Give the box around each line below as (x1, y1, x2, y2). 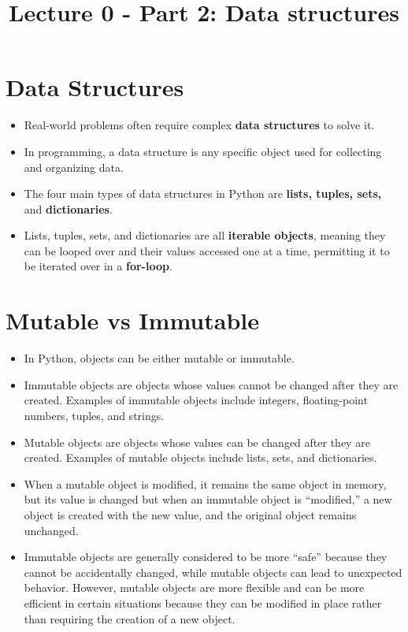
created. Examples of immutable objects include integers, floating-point (24, 392, 368, 408)
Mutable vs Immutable (6, 304, 259, 336)
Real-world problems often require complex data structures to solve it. (24, 117, 375, 133)
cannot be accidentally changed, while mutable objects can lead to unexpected (24, 563, 402, 580)
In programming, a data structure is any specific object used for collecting (24, 143, 382, 159)
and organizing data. (24, 158, 124, 175)
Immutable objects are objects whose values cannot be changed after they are (24, 376, 399, 392)
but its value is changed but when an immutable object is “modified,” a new (24, 491, 392, 507)
